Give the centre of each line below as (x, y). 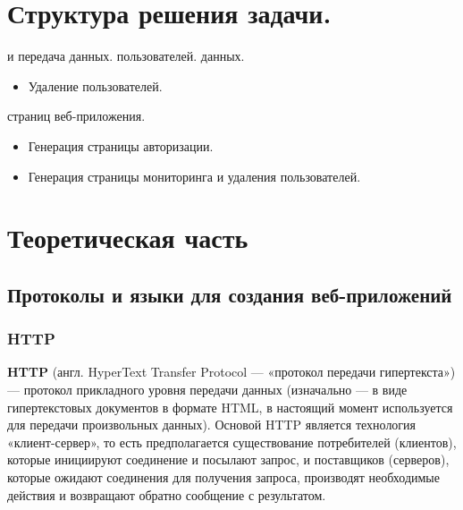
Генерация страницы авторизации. (121, 145)
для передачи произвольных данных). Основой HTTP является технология (212, 425)
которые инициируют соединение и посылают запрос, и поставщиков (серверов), (228, 459)
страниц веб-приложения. (76, 116)
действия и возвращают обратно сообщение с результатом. (167, 494)
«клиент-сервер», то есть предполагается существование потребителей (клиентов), (232, 442)
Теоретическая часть (128, 238)
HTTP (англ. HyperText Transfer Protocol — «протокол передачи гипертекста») (231, 372)
